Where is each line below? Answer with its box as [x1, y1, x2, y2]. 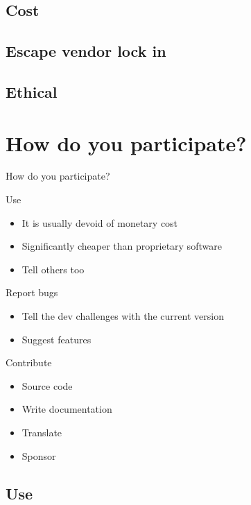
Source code [21, 378, 73, 393]
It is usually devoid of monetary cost [21, 215, 178, 230]
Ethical [6, 80, 58, 102]
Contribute [6, 355, 52, 370]
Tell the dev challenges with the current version [21, 309, 224, 323]
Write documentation [21, 402, 112, 416]
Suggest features [21, 332, 92, 346]
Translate [21, 425, 62, 439]
